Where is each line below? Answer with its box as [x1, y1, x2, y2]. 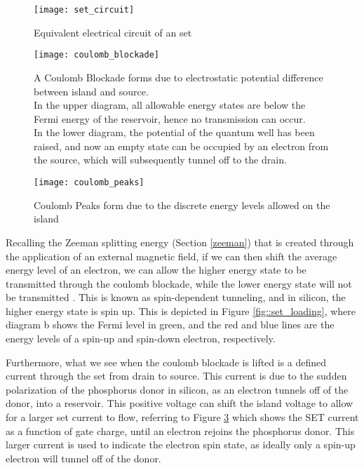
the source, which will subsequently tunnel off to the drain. [34, 152, 287, 167]
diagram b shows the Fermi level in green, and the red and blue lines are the [6, 317, 335, 332]
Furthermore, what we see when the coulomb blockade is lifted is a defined [6, 354, 327, 369]
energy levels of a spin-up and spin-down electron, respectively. [6, 331, 276, 346]
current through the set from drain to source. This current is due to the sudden [6, 368, 347, 383]
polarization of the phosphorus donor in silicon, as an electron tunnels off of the [6, 382, 349, 396]
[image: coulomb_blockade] [34, 50, 159, 60]
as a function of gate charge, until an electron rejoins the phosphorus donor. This [6, 423, 355, 438]
